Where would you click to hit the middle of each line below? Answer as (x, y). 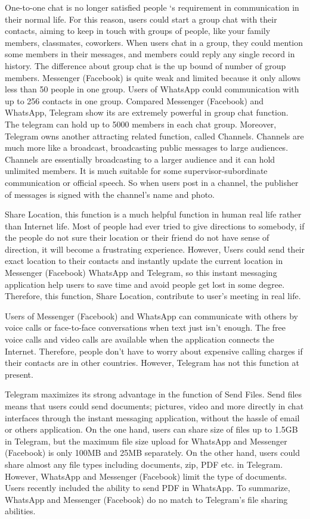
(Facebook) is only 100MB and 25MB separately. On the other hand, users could (152, 453)
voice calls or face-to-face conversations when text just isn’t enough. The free (145, 327)
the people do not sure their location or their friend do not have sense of (137, 237)
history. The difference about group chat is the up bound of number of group (145, 65)
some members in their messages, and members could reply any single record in (150, 54)
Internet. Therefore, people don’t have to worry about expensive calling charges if (154, 351)
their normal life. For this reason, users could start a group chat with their (141, 19)
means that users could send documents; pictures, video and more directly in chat (154, 406)
